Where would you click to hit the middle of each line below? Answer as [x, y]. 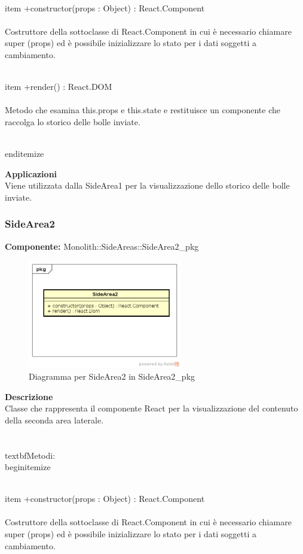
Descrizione [29, 396]
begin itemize [28, 467]
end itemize [25, 154]
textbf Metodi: [30, 455]
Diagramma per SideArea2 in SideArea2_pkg [112, 376]
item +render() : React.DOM [59, 87]
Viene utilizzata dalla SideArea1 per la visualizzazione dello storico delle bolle [147, 185]
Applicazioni [31, 173]
